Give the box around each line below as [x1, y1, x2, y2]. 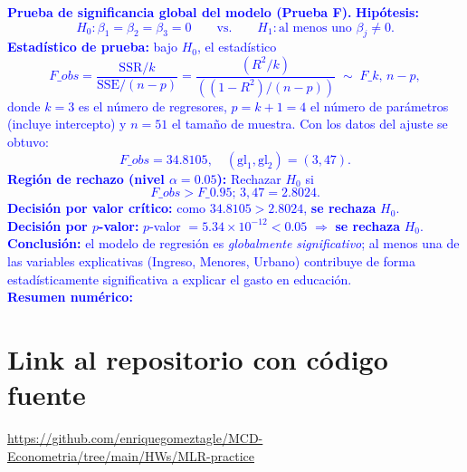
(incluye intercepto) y [7, 114, 127, 133]
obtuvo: [7, 132, 49, 151]
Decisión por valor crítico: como [7, 198, 206, 217]
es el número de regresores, [78, 96, 227, 115]
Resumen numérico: [7, 287, 133, 306]
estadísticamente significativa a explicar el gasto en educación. [7, 269, 352, 288]
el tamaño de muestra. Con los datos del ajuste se [171, 114, 448, 133]
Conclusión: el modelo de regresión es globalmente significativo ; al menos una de [7, 234, 460, 253]
